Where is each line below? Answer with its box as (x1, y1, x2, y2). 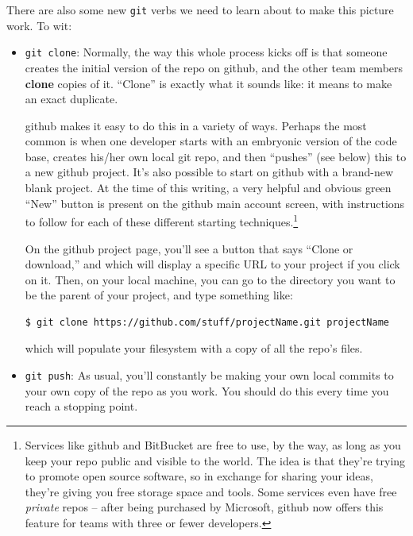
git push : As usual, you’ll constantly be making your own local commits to (25, 367, 394, 384)
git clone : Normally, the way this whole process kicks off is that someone (25, 44, 388, 60)
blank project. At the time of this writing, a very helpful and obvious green (25, 179, 392, 196)
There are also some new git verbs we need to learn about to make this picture (6, 2, 394, 17)
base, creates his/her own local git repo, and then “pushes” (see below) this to (25, 148, 407, 164)
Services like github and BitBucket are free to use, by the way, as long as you (25, 436, 401, 453)
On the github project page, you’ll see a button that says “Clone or (25, 240, 353, 256)
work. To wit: (6, 17, 72, 33)
